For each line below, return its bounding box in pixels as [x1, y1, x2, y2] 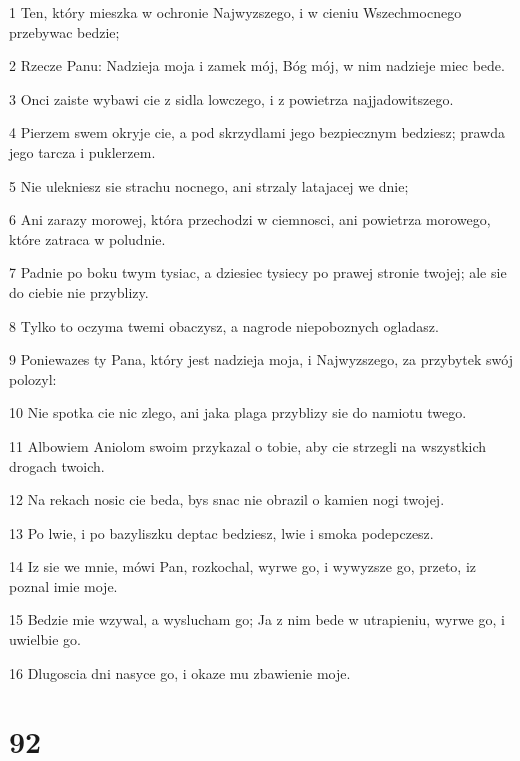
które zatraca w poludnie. [9, 228, 166, 249]
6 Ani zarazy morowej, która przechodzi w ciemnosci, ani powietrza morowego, [9, 209, 491, 230]
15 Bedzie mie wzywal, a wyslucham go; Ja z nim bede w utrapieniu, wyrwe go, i [9, 609, 505, 630]
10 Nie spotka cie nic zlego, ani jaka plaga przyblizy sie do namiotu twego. [9, 402, 467, 423]
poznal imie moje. [9, 575, 118, 596]
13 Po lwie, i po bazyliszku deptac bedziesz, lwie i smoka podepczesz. [9, 522, 434, 543]
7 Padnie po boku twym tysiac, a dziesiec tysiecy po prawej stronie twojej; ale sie [9, 262, 507, 283]
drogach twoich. [9, 455, 105, 476]
